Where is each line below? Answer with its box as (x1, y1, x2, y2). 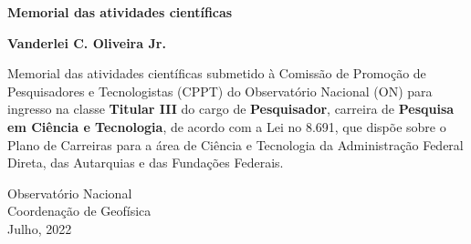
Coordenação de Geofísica (7, 201, 152, 220)
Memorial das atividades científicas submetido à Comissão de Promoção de (7, 64, 426, 83)
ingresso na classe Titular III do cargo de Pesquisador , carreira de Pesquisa (7, 99, 455, 118)
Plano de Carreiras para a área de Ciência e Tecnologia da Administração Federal (7, 135, 464, 154)
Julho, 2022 (7, 219, 72, 238)
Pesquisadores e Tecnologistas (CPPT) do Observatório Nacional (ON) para (7, 81, 433, 100)
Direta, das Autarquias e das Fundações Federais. (7, 153, 284, 172)
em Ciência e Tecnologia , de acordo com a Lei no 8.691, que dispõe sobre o (7, 117, 446, 136)
